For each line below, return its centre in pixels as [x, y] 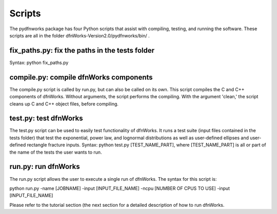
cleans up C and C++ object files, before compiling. [64, 104]
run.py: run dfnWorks [45, 167]
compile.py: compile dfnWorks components [81, 77]
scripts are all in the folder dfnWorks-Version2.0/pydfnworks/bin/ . [80, 35]
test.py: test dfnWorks [46, 119]
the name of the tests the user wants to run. [56, 152]
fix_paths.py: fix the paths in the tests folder [82, 50]
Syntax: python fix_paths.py [39, 62]
